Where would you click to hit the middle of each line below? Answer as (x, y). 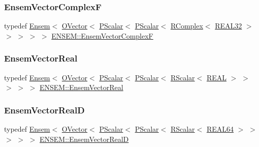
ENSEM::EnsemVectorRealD (84, 139)
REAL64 (220, 129)
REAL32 (229, 26)
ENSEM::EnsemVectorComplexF (102, 35)
